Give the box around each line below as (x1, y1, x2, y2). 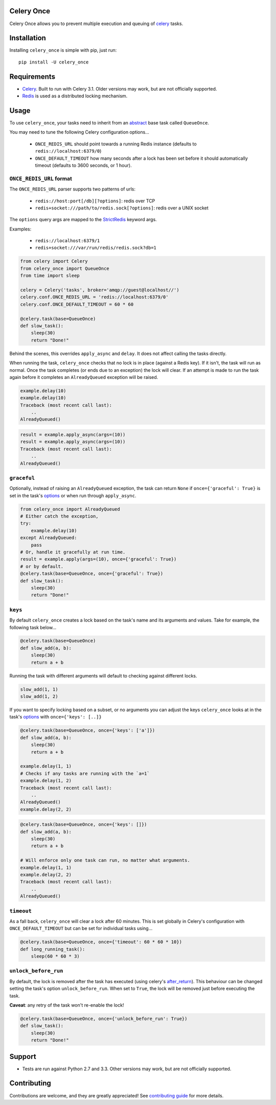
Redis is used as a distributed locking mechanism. (22, 93, 128, 99)
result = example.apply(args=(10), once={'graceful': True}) (20, 556, 177, 562)
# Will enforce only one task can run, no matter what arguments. (20, 858, 190, 863)
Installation (9, 34, 46, 42)
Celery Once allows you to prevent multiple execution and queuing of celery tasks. (9, 20, 183, 27)
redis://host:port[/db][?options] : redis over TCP (35, 198, 155, 204)
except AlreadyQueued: (20, 535, 77, 541)
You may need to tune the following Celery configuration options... (9, 129, 149, 135)
